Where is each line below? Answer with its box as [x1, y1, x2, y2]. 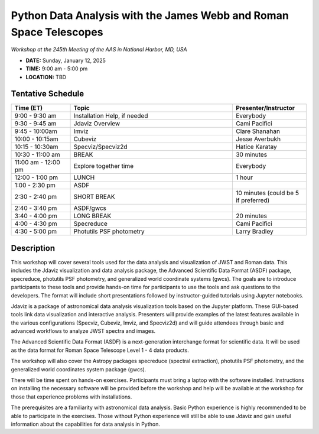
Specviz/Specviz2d [73, 142, 128, 151]
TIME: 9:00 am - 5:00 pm [25, 65, 88, 72]
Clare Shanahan [235, 127, 281, 135]
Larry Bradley [235, 228, 274, 236]
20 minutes [235, 212, 267, 220]
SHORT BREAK [73, 193, 115, 201]
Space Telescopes [11, 25, 103, 38]
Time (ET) [14, 104, 43, 112]
